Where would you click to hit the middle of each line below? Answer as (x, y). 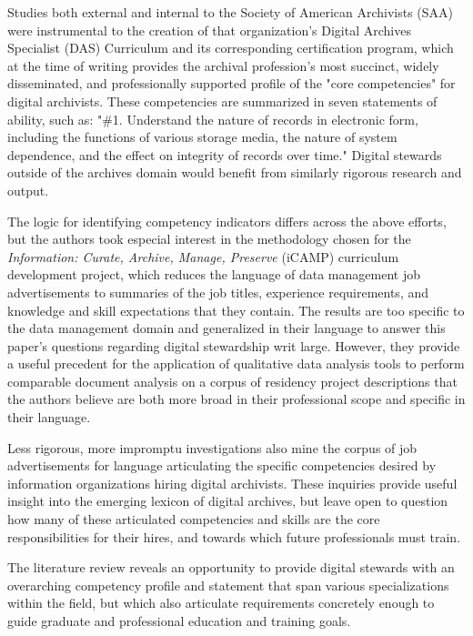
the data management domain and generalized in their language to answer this (226, 328)
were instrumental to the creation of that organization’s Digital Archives (209, 30)
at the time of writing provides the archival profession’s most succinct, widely (223, 65)
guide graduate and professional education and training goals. (179, 621)
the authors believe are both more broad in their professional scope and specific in (236, 399)
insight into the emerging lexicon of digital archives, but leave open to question (228, 501)
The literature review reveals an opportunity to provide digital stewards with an (231, 567)
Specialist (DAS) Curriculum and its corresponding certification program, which (231, 48)
